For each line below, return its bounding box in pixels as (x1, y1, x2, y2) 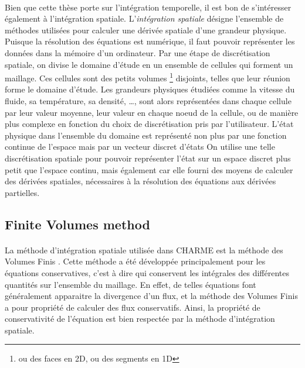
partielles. (5, 186, 40, 198)
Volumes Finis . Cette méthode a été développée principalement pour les (5, 255, 266, 267)
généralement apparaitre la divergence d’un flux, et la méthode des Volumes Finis (5, 290, 298, 302)
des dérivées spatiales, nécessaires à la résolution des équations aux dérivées (5, 175, 276, 187)
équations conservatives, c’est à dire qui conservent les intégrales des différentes (5, 266, 289, 278)
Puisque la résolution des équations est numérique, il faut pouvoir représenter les (5, 35, 295, 47)
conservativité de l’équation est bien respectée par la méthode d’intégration (5, 312, 275, 325)
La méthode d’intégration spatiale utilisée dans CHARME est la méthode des (5, 243, 283, 256)
